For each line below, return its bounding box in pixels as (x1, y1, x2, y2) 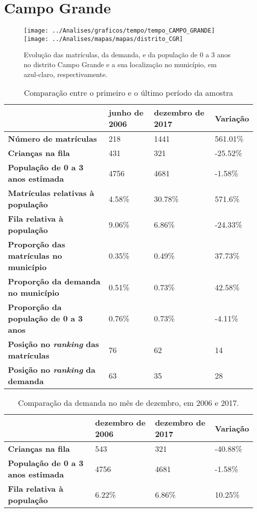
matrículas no (8, 250, 62, 262)
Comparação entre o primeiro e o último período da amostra (24, 87, 233, 99)
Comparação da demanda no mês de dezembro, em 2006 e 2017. (18, 397, 239, 409)
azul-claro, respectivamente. (24, 69, 108, 79)
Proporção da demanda (8, 276, 100, 287)
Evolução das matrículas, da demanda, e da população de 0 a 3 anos (24, 49, 231, 60)
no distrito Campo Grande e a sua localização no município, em (24, 59, 217, 70)
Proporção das (8, 238, 65, 250)
